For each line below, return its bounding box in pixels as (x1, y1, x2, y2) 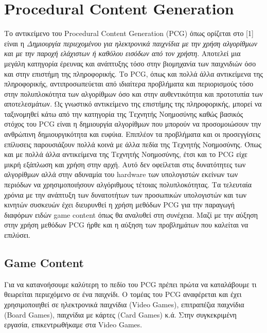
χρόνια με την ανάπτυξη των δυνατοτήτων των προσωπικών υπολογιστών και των (4, 189, 247, 200)
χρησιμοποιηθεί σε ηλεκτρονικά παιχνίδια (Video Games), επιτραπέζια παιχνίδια (4, 299, 244, 309)
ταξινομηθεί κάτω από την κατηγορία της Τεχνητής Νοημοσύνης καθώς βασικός (4, 108, 243, 119)
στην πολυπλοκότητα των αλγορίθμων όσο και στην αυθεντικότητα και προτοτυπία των (4, 88, 263, 99)
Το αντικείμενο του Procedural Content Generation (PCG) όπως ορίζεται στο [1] (4, 28, 254, 39)
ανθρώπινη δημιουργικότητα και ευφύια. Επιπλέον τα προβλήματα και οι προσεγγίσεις (4, 129, 261, 139)
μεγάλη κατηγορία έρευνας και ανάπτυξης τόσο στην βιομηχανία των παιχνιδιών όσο (4, 58, 256, 68)
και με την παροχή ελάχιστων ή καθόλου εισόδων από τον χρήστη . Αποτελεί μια (4, 48, 241, 59)
